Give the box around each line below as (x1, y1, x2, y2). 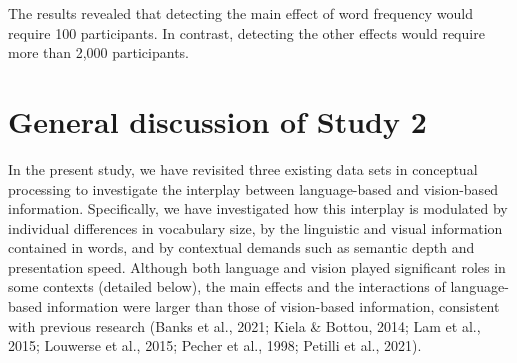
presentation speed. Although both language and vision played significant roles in (8, 256, 506, 277)
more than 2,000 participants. (8, 42, 190, 63)
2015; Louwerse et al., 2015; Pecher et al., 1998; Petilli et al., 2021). (8, 335, 422, 356)
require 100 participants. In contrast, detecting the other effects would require (8, 22, 485, 43)
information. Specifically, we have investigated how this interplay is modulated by (8, 198, 508, 219)
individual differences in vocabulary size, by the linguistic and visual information (8, 217, 503, 238)
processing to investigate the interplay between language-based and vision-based (8, 178, 499, 199)
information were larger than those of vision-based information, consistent (46, 296, 500, 317)
